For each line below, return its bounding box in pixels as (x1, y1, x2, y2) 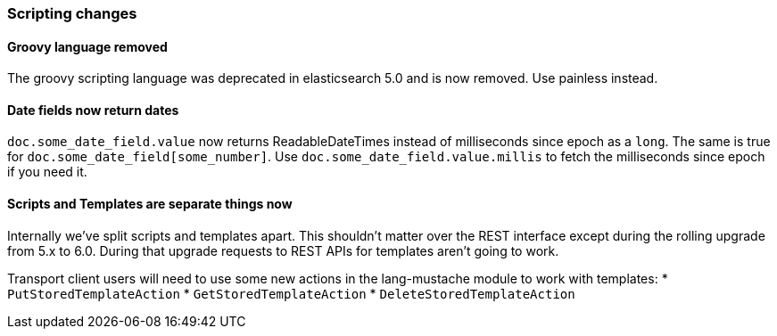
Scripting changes (7, 4, 137, 22)
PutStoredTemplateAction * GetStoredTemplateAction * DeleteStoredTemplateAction (7, 285, 575, 301)
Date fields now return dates (7, 102, 179, 118)
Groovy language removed (7, 38, 168, 54)
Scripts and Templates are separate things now (7, 196, 293, 212)
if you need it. (7, 164, 87, 180)
